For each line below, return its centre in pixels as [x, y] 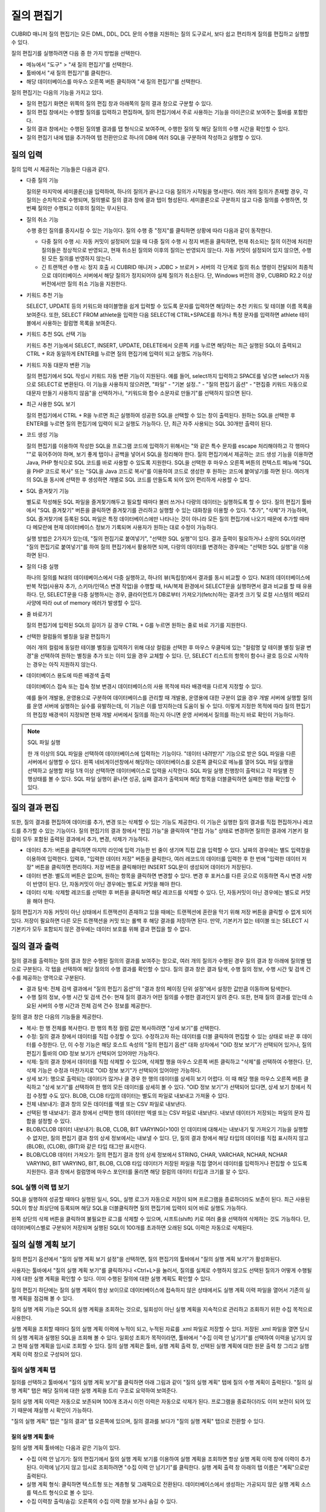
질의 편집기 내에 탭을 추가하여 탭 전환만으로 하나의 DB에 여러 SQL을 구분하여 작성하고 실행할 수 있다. [144, 137]
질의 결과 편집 [35, 808]
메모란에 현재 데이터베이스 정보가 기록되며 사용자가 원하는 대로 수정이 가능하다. [125, 527]
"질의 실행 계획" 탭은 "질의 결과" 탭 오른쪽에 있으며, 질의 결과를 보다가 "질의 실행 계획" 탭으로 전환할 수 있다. [138, 1421]
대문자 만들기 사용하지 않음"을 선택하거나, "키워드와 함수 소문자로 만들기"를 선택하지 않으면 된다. [139, 393]
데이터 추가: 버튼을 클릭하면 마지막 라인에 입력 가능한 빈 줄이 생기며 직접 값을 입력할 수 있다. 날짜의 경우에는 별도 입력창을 [168, 850]
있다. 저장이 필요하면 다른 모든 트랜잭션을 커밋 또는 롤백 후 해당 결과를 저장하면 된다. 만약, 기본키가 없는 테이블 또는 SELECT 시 [160, 921]
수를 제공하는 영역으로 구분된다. [48, 977]
